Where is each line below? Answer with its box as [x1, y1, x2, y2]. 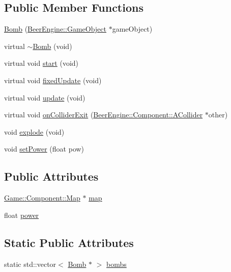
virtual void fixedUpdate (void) [4, 75, 102, 85]
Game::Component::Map [4, 192, 80, 203]
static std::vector [4, 258, 56, 269]
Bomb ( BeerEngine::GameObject [4, 23, 107, 34]
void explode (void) [4, 126, 65, 137]
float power [4, 209, 39, 220]
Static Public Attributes [4, 234, 134, 250]
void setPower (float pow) [4, 143, 84, 154]
